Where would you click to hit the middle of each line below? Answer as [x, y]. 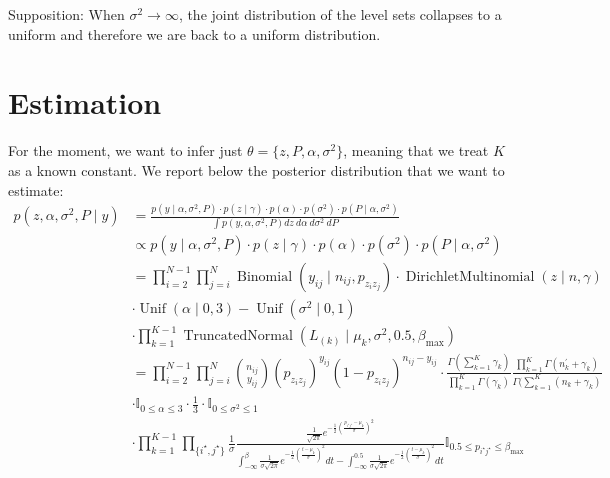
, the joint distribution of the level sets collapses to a [340, 14]
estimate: [36, 189]
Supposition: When [66, 14]
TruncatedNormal [238, 336]
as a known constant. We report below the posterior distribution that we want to [256, 169]
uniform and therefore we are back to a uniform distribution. [194, 33]
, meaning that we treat [416, 150]
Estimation [85, 102]
